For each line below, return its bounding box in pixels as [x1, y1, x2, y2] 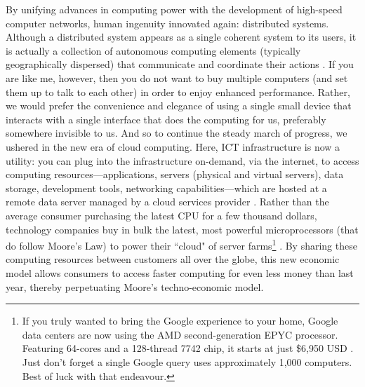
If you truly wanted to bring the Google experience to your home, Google [22, 313, 338, 328]
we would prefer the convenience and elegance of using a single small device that [6, 98, 352, 113]
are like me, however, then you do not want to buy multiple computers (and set [6, 70, 348, 85]
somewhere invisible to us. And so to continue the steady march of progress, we [6, 125, 347, 140]
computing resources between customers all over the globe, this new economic [6, 252, 340, 266]
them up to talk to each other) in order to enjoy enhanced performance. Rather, [6, 84, 350, 99]
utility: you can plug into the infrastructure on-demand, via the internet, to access [6, 153, 359, 168]
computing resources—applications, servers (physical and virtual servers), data [6, 167, 344, 182]
